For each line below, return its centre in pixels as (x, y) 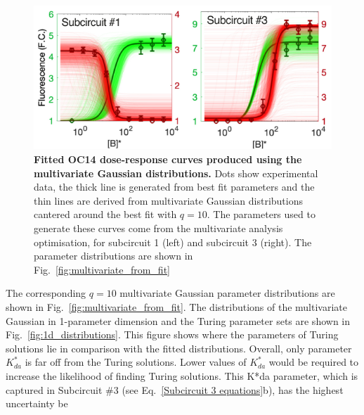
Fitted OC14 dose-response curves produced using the (168, 159)
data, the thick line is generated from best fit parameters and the (174, 187)
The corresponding (46, 293)
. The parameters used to (261, 214)
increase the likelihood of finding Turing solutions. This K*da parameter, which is (182, 375)
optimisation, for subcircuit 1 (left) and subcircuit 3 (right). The (173, 242)
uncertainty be (37, 403)
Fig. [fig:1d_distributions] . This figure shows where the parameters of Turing (172, 334)
